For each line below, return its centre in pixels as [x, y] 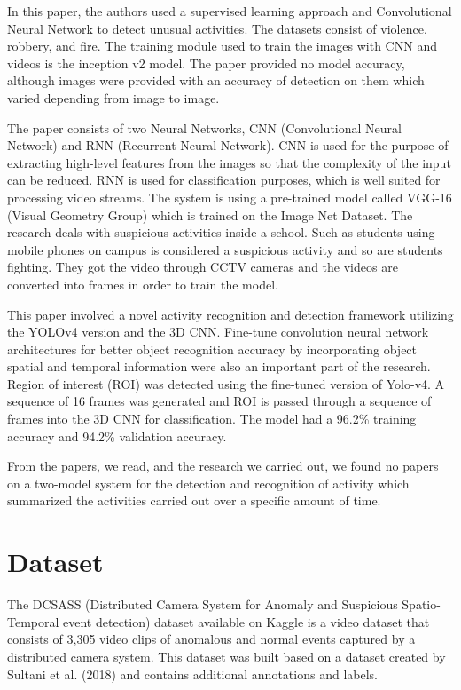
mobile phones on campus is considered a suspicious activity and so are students [225, 249]
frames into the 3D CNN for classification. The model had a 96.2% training [212, 419]
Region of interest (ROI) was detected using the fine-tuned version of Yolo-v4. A [226, 383]
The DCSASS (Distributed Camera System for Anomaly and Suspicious [203, 604]
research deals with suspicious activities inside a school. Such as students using [221, 232]
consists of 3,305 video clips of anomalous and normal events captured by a [211, 639]
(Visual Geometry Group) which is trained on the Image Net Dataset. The [210, 214]
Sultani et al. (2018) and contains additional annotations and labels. [192, 674]
